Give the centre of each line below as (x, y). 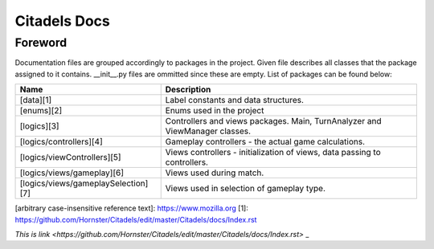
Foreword (41, 43)
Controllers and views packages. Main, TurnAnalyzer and (273, 121)
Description (188, 90)
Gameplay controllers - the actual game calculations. (265, 142)
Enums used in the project (215, 111)
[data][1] (36, 100)
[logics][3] (39, 126)
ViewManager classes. (208, 131)
